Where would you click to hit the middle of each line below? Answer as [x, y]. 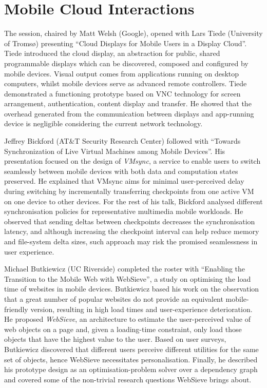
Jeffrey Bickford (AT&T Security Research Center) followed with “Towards [122, 141]
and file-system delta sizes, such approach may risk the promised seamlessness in [131, 241]
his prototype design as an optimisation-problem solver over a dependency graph [131, 369]
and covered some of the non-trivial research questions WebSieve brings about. [128, 379]
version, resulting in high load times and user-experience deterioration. [141, 309]
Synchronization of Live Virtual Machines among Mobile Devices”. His [115, 151]
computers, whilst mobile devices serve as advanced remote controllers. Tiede [126, 83]
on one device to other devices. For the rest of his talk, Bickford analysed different [133, 201]
